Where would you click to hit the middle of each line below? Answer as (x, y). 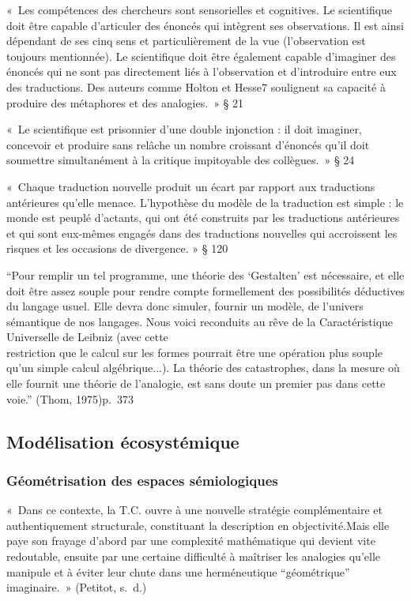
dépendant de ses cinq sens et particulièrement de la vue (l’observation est (186, 41)
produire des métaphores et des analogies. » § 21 (125, 102)
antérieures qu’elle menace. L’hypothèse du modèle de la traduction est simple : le (205, 202)
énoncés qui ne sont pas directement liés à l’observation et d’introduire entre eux (202, 71)
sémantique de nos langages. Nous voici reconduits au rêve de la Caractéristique (200, 321)
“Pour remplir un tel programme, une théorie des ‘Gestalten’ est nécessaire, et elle (205, 274)
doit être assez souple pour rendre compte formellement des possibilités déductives (205, 290)
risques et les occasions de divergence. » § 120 (117, 248)
